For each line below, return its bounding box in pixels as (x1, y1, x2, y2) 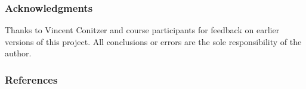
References (5, 72, 58, 87)
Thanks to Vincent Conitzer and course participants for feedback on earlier (5, 24, 280, 36)
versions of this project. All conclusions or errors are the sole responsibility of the (5, 35, 302, 47)
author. (5, 47, 32, 59)
